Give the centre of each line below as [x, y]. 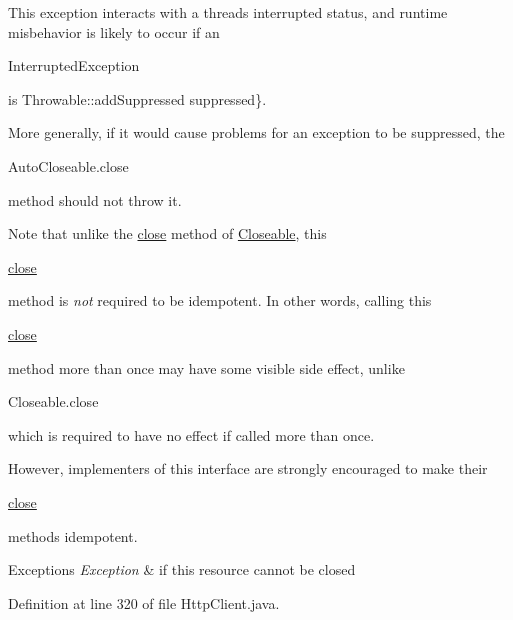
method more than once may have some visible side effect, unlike [206, 367]
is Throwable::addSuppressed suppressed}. [137, 98]
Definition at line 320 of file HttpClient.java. [144, 602]
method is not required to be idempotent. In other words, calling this [220, 300]
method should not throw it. [95, 199]
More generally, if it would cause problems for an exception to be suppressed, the [256, 132]
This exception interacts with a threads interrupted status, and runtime [228, 12]
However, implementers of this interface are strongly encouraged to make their [248, 468]
